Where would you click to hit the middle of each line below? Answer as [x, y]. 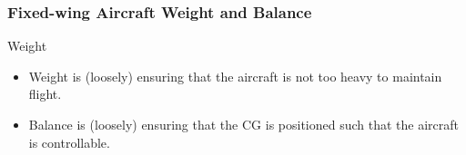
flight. [45, 94]
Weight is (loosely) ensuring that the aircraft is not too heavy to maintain [235, 76]
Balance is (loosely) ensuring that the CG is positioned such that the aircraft [244, 124]
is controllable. [69, 142]
